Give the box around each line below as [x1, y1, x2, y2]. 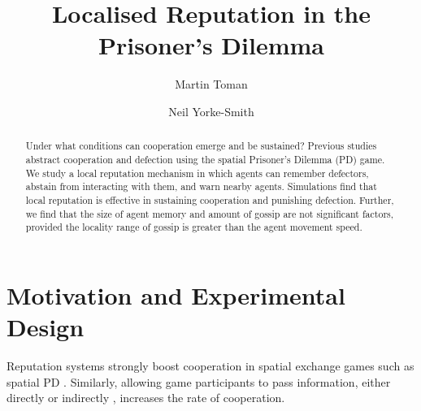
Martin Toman [175, 76, 248, 93]
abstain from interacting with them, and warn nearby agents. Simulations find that [25, 180, 377, 193]
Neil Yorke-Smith [168, 102, 254, 119]
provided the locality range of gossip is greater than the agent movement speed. [25, 220, 362, 234]
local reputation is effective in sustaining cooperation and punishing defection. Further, [25, 193, 394, 206]
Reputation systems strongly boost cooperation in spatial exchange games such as [7, 357, 414, 374]
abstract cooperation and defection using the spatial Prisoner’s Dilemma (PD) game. [25, 152, 385, 166]
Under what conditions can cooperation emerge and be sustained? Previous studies [25, 139, 377, 153]
